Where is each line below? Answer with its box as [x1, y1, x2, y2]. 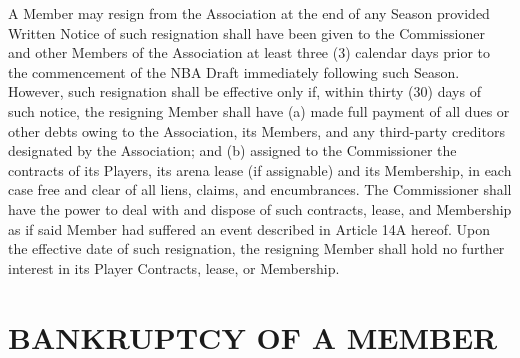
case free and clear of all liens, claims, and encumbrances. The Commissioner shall [8, 179, 512, 200]
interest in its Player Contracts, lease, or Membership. [8, 257, 340, 278]
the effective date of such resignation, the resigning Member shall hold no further [8, 238, 505, 259]
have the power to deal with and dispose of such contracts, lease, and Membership [8, 198, 512, 219]
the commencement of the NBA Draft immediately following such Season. [8, 61, 460, 82]
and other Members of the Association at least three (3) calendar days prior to [8, 42, 491, 63]
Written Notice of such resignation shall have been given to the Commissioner [8, 22, 485, 43]
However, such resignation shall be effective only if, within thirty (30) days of [8, 81, 481, 102]
